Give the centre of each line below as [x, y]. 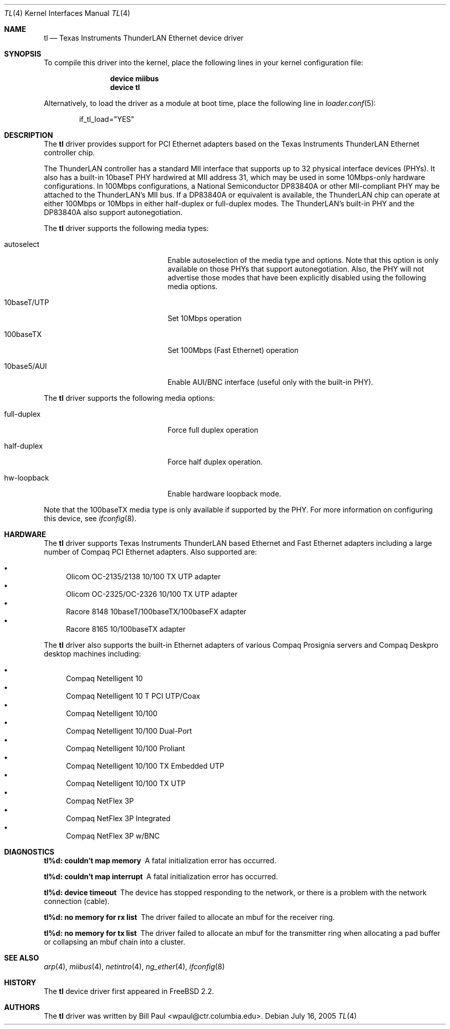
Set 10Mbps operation [205, 318]
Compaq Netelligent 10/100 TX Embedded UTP [145, 766]
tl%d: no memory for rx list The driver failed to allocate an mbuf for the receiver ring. [189, 917]
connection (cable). [77, 901]
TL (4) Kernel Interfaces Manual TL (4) [67, 13]
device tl [125, 87]
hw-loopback [27, 478]
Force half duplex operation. [215, 462]
